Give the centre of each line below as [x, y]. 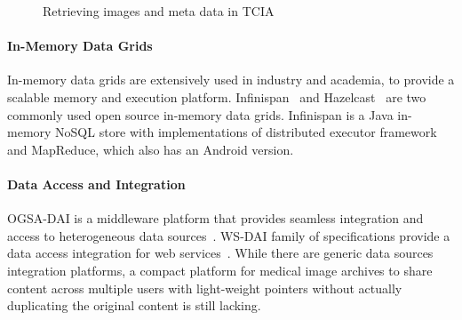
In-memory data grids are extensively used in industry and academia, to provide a [231, 80]
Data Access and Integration [96, 184]
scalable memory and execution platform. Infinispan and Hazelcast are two [217, 96]
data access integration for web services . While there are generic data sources [220, 253]
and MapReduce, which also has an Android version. [151, 149]
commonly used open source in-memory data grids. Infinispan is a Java [200, 114]
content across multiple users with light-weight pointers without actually [205, 288]
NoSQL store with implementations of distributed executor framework [246, 132]
